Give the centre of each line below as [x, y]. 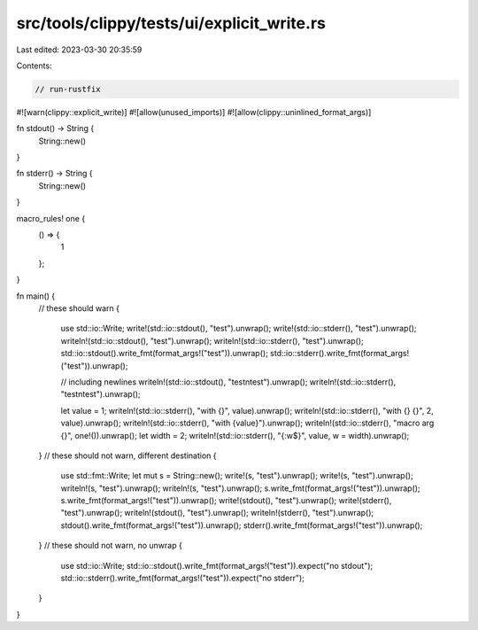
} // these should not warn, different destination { [127, 455]
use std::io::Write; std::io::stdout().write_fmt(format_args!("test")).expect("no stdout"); [217, 565]
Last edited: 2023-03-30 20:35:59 [79, 50]
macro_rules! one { [51, 218]
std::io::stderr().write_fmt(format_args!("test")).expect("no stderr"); [183, 578]
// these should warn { [79, 308]
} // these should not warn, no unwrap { [111, 546]
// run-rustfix [68, 89]
